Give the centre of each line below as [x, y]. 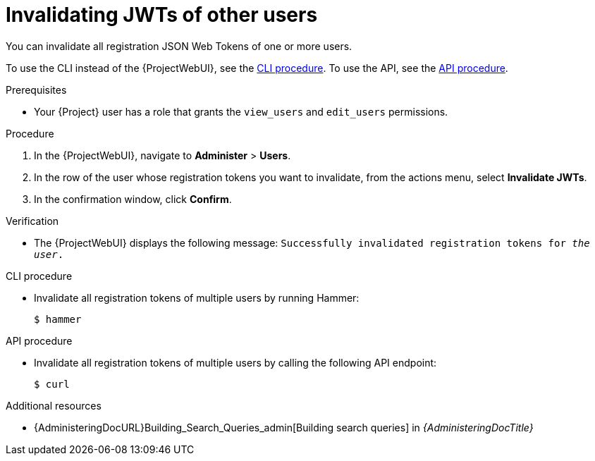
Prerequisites [36, 90]
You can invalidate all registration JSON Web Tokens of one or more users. [179, 46]
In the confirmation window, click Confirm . [133, 199]
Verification [32, 221]
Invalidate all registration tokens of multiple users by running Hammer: [197, 297]
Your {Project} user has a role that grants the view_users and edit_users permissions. [241, 111]
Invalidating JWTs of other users [162, 15]
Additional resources [54, 405]
